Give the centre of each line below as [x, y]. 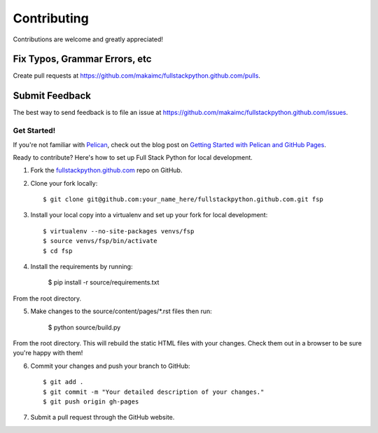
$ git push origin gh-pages [91, 401]
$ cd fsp [58, 251]
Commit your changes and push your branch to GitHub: [110, 366]
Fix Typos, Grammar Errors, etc [82, 59]
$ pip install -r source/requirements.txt [104, 282]
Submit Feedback [52, 96]
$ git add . [63, 382]
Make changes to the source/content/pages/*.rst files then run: [121, 311]
